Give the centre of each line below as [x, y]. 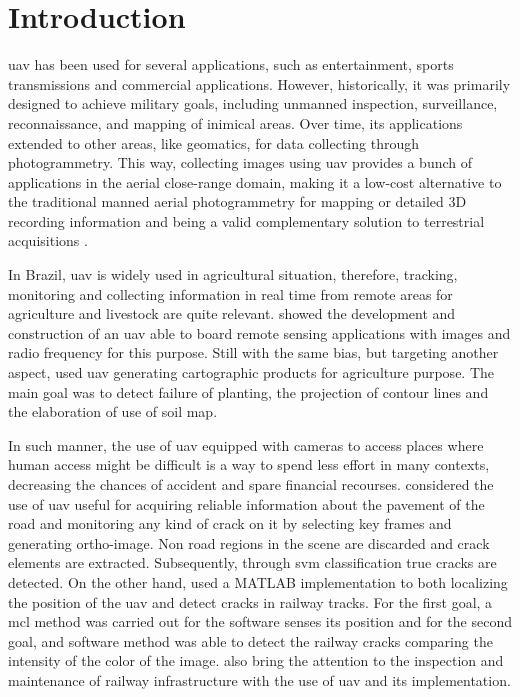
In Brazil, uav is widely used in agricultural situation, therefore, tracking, [233, 274]
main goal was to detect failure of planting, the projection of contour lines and [248, 391]
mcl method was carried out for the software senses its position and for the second [260, 621]
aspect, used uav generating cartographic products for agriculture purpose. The [251, 372]
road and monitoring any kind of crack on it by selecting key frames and [230, 523]
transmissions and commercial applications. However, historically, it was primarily [259, 83]
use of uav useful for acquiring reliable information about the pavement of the [246, 503]
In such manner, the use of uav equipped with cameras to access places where [246, 444]
